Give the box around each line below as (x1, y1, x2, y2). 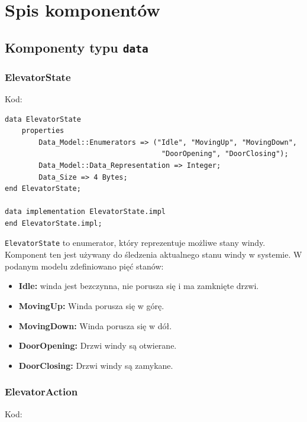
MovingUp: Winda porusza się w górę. (18, 299, 164, 311)
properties (21, 126, 64, 135)
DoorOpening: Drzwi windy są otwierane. (18, 339, 177, 352)
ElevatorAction (5, 384, 78, 399)
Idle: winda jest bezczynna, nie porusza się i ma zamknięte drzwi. (18, 280, 259, 292)
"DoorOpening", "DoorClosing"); (161, 150, 289, 158)
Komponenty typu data (5, 38, 148, 56)
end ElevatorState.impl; (5, 219, 102, 228)
